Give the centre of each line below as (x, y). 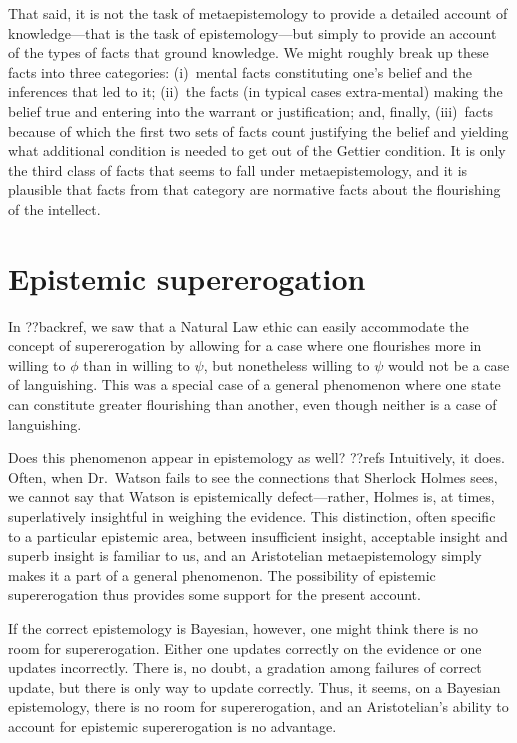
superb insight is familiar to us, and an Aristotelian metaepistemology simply (245, 555)
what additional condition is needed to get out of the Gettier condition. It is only (257, 150)
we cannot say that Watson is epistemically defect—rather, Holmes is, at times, (251, 496)
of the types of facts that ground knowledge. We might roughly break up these (248, 52)
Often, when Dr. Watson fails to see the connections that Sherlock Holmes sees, (253, 476)
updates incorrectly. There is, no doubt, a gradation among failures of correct (245, 667)
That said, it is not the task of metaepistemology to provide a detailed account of (258, 13)
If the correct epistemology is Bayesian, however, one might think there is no (243, 627)
